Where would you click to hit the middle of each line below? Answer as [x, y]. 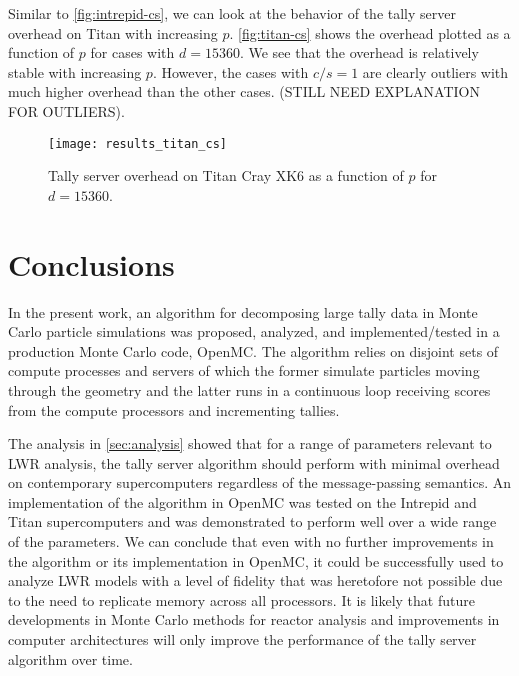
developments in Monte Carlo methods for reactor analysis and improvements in [254, 619]
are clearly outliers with [435, 71]
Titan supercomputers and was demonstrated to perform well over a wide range [252, 521]
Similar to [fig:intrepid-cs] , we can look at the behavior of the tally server [232, 13]
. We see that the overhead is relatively [359, 52]
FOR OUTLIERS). [66, 110]
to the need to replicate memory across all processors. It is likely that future [241, 599]
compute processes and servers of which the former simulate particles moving [244, 370]
